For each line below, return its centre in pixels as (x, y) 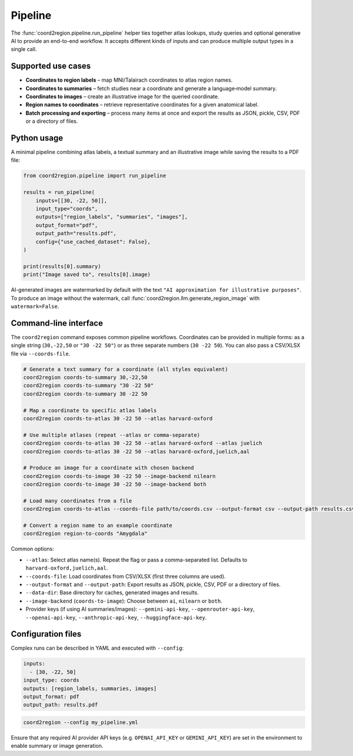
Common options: (32, 549)
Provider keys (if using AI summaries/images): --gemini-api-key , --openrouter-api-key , (140, 609)
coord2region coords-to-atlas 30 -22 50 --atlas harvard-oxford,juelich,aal (136, 451)
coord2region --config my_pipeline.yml (81, 722)
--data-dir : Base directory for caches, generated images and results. (112, 593)
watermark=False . (35, 306)
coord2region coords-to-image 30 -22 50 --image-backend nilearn (119, 476)
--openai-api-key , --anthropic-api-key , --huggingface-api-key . (116, 617)
